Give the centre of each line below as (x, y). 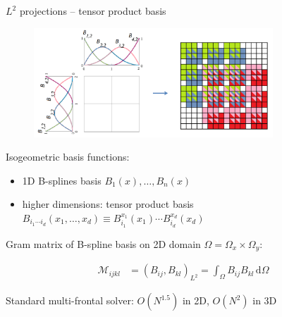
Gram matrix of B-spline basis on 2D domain (103, 243)
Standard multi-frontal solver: (70, 300)
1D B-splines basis (62, 180)
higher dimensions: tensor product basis (108, 204)
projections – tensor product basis (93, 11)
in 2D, (196, 300)
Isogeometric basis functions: (68, 157)
